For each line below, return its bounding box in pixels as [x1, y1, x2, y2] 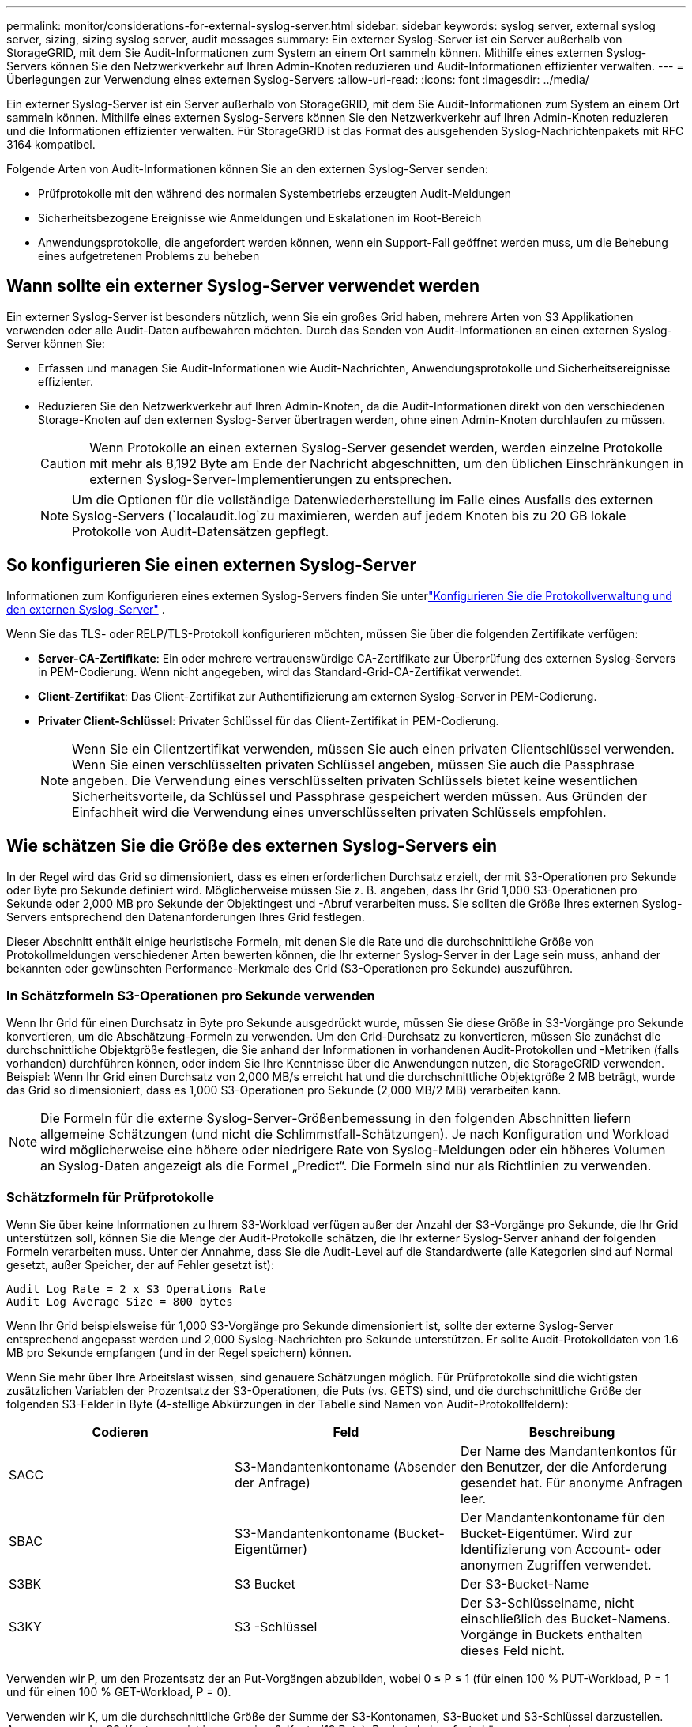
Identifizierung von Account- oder [460, 1541, 662, 1558]
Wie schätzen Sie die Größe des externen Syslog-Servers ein [6, 836, 498, 856]
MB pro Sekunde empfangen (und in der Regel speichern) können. [6, 1346, 352, 1360]
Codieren [92, 1424, 149, 1441]
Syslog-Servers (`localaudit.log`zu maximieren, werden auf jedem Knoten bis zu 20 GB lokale [72, 507, 626, 523]
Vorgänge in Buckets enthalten [460, 1627, 643, 1643]
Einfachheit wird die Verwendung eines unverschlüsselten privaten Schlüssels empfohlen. [72, 803, 607, 820]
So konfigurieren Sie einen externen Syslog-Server [6, 555, 417, 576]
